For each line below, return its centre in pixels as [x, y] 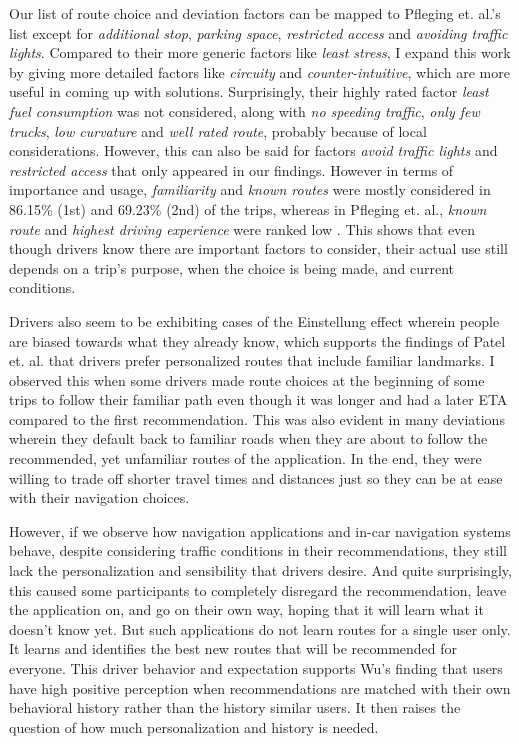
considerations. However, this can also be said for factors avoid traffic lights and [253, 150]
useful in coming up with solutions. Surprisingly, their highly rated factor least [249, 91]
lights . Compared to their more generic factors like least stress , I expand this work [260, 52]
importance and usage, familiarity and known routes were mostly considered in [250, 189]
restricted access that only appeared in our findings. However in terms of [231, 169]
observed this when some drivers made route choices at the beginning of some [247, 379]
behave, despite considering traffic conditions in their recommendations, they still [258, 550]
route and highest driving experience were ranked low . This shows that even [242, 228]
